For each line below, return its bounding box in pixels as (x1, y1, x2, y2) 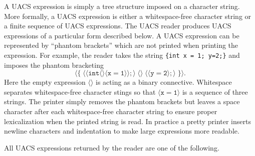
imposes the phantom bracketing (4, 59, 104, 70)
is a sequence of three (182, 86, 248, 97)
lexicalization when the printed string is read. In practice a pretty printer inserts (4, 116, 251, 126)
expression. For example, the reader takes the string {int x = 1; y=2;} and (4, 49, 240, 60)
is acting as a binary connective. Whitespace (96, 77, 232, 87)
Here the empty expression (4, 77, 86, 87)
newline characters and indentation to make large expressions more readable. (4, 126, 239, 136)
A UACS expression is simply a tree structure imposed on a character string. (4, 1, 240, 11)
